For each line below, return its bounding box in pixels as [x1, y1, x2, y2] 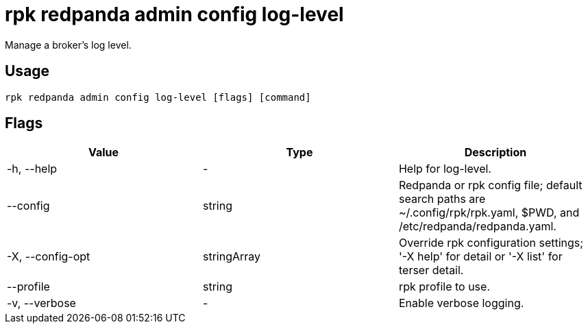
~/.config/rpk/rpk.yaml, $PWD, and [398, 206, 580, 220]
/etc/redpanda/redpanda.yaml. [398, 219, 556, 234]
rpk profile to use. [398, 280, 490, 294]
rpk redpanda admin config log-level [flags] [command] [5, 91, 311, 103]
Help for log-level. [398, 162, 491, 176]
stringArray [202, 249, 261, 264]
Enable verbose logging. [398, 296, 524, 310]
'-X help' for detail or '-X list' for [398, 249, 563, 264]
